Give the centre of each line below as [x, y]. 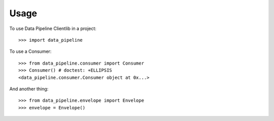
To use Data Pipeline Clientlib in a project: [53, 28]
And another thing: [29, 88]
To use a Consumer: [30, 51]
